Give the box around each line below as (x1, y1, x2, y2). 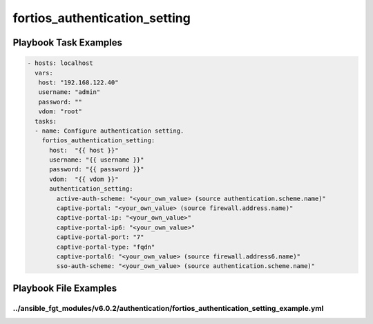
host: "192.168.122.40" (38, 78, 119, 86)
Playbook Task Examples (12, 37, 123, 48)
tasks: (35, 117, 57, 125)
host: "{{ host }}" (49, 146, 119, 154)
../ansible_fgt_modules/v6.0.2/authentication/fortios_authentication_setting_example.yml (12, 303, 324, 313)
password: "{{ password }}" (49, 166, 144, 173)
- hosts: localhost (27, 59, 93, 67)
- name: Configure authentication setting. (35, 126, 184, 135)
